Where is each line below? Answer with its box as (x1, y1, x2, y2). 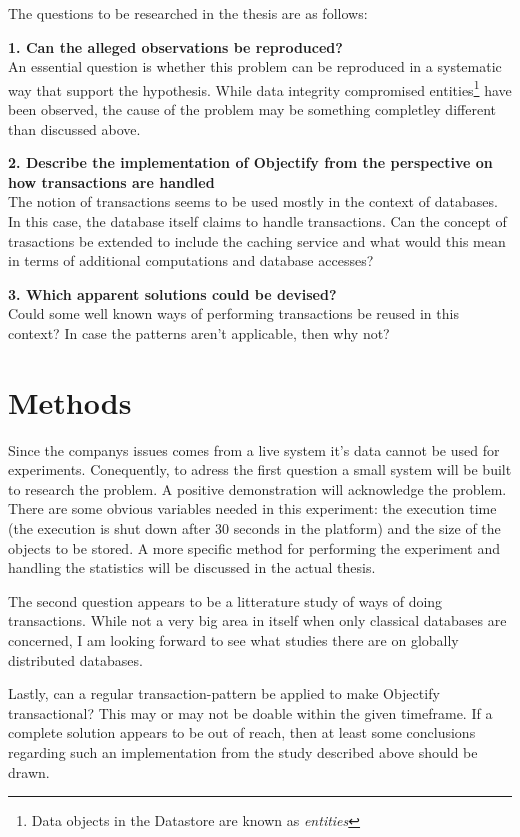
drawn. (8, 761, 50, 782)
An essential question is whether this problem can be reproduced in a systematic (8, 56, 502, 77)
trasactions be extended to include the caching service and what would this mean (8, 230, 506, 251)
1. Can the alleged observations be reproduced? (8, 36, 343, 57)
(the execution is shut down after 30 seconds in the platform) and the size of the (8, 518, 501, 539)
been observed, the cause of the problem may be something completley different (8, 99, 496, 120)
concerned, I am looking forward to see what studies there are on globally (8, 630, 459, 651)
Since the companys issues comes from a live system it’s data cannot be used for (8, 439, 500, 460)
